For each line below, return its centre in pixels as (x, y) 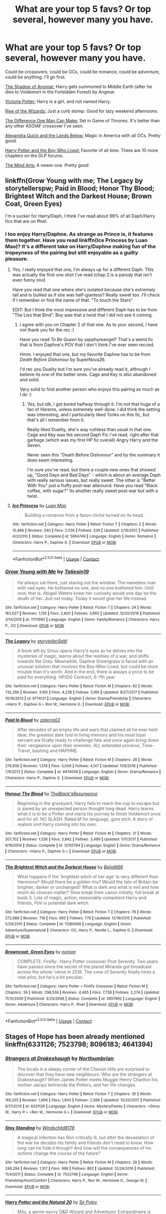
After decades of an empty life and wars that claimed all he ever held (87, 729)
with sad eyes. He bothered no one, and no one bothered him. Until (85, 588)
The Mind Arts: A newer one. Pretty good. (47, 165)
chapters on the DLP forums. (34, 155)
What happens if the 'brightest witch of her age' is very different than (88, 877)
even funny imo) (29, 280)
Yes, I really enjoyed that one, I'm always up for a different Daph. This (83, 270)
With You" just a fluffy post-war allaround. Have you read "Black (92, 486)
